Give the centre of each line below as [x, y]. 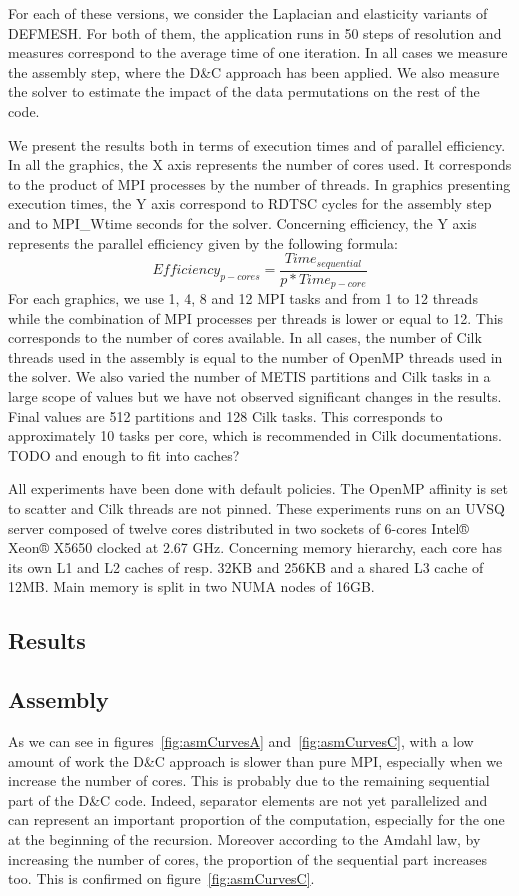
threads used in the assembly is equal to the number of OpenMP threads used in [255, 356]
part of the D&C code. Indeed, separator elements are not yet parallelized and [248, 799]
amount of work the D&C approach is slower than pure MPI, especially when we [255, 760]
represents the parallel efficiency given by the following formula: [203, 242]
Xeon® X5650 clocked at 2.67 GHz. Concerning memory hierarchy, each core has [255, 547]
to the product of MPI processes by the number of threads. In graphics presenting [259, 183]
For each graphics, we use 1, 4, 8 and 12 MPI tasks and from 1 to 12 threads [243, 298]
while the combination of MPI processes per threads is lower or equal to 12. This [256, 317]
